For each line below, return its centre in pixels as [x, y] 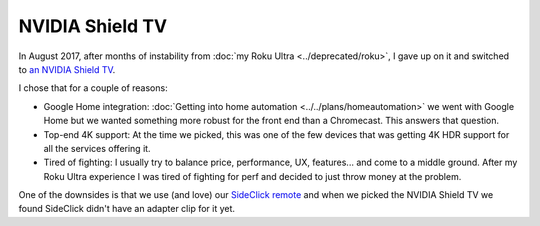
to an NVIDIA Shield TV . [67, 69]
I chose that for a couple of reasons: [93, 88]
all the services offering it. [97, 148]
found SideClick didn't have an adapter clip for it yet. [126, 209]
